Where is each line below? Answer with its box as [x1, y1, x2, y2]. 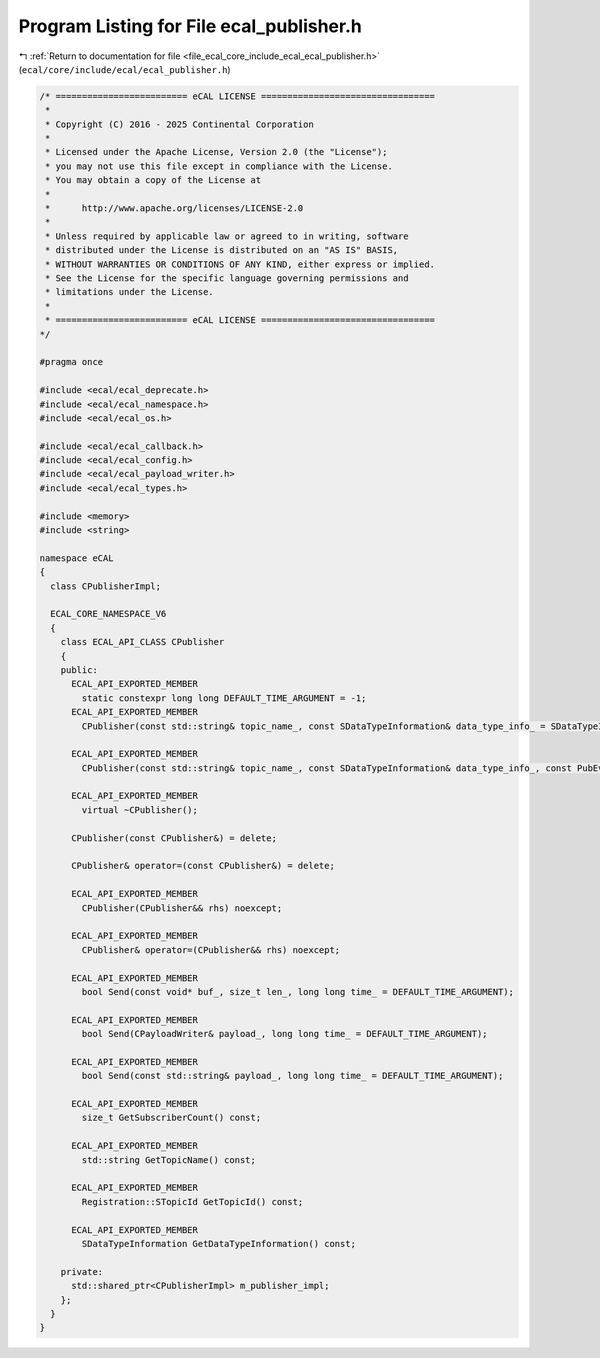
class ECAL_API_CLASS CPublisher [60, 636, 225, 648]
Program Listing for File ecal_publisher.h [18, 15, 362, 37]
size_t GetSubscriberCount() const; [81, 1112, 262, 1124]
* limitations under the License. [45, 286, 214, 298]
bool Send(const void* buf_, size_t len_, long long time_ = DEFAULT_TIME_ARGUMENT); [81, 986, 515, 997]
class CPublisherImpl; [50, 580, 162, 592]
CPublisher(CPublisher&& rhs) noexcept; [81, 902, 283, 914]
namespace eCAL [39, 552, 114, 564]
